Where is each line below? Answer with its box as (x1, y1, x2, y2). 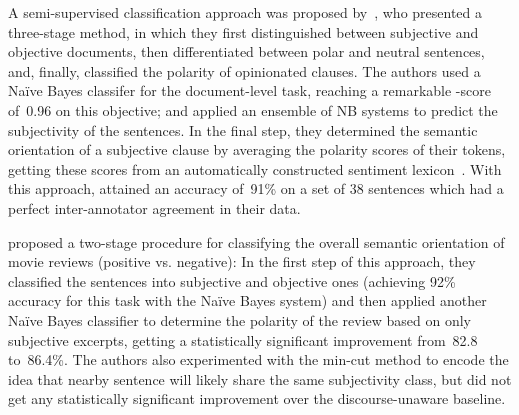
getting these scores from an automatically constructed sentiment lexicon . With (8, 158, 502, 179)
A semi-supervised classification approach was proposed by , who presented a (8, 2, 483, 22)
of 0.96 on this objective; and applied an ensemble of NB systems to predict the (8, 99, 498, 120)
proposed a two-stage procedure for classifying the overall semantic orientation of (8, 231, 505, 252)
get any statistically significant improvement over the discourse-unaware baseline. (8, 388, 506, 409)
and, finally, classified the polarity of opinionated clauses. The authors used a (8, 60, 481, 81)
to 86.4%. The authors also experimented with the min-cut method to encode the (8, 349, 509, 370)
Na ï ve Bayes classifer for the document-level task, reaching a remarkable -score (8, 80, 491, 101)
